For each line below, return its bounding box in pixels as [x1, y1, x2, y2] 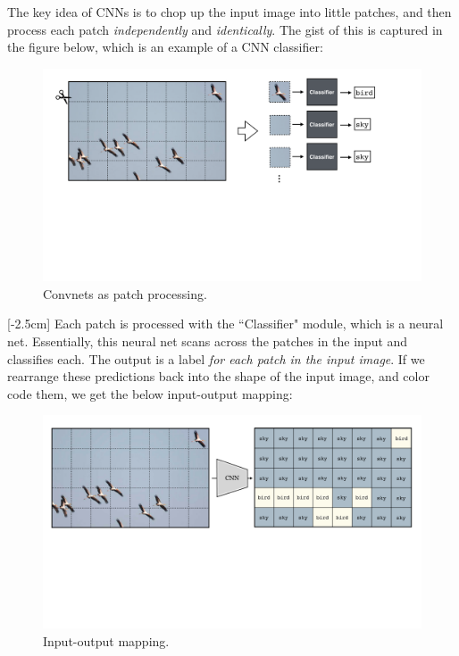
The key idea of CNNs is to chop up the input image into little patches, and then [7, 3, 452, 21]
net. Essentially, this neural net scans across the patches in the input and [7, 332, 408, 351]
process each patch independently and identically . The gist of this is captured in [7, 20, 443, 38]
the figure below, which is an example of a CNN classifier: [7, 37, 323, 56]
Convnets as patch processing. [43, 284, 207, 303]
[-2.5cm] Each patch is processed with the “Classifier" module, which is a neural [7, 314, 444, 333]
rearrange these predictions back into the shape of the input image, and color [7, 367, 430, 386]
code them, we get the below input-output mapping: [7, 384, 293, 403]
